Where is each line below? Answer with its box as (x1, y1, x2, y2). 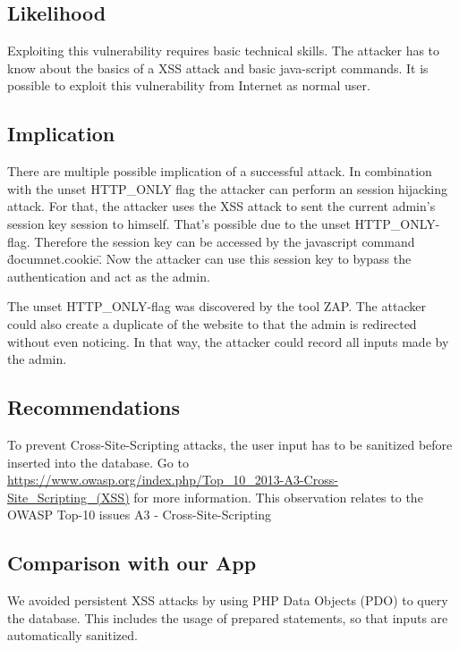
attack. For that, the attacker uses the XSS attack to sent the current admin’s (7, 197, 436, 215)
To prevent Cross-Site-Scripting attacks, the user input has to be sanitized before (7, 435, 453, 453)
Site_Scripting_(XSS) (7, 487, 130, 506)
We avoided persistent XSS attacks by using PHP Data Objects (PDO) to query (7, 591, 448, 610)
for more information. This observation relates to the (133, 487, 423, 506)
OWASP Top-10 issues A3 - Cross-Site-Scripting (7, 505, 272, 524)
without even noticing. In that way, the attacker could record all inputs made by (7, 332, 449, 350)
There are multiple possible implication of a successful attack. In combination (7, 162, 432, 181)
